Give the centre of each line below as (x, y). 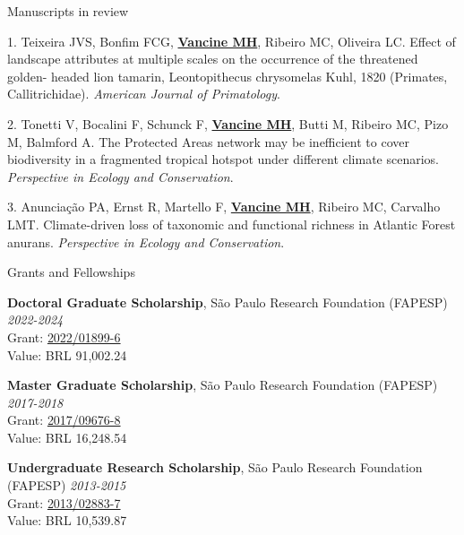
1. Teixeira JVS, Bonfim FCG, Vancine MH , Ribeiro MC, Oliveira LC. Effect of (232, 41)
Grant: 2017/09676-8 (64, 420)
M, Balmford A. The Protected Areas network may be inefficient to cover (208, 141)
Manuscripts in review (68, 11)
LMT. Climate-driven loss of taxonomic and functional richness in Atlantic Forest (232, 224)
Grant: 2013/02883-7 (64, 502)
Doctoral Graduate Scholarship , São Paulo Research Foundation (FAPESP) (228, 302)
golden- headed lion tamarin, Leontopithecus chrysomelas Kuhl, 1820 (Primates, (228, 76)
